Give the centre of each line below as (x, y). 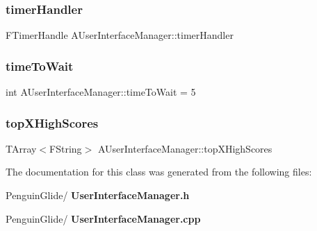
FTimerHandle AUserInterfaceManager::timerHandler (120, 35)
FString (66, 148)
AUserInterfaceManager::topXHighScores (185, 148)
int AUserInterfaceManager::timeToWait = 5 (101, 92)
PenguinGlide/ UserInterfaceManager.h (98, 195)
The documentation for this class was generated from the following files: (159, 172)
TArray (21, 148)
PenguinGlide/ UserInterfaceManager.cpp (103, 218)
